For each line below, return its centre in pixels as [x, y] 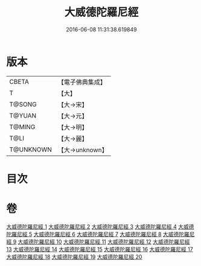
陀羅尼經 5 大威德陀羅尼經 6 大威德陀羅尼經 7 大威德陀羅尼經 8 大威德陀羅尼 [101, 234]
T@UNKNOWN [31, 150]
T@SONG [23, 104]
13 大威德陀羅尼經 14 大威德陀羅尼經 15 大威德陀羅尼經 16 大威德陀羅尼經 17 [100, 249]
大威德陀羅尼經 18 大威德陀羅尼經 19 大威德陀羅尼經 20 [74, 256]
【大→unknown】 [83, 150]
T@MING [22, 127]
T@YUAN [23, 115]
